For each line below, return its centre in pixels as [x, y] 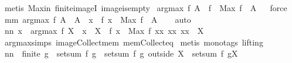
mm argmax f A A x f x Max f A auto [98, 19]
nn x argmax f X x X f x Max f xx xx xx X [104, 31]
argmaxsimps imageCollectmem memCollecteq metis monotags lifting [134, 42]
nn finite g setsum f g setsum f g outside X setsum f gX [121, 53]
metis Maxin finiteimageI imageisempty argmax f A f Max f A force [146, 8]
